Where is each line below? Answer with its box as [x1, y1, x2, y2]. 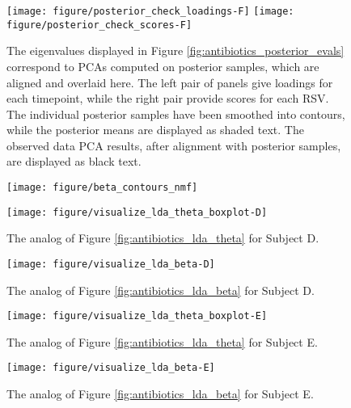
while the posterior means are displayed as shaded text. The [6, 121, 304, 138]
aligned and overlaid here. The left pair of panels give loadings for [6, 74, 333, 90]
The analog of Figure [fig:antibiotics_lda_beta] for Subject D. [6, 281, 315, 298]
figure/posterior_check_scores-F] [6, 19, 192, 31]
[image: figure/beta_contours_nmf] [6, 182, 198, 194]
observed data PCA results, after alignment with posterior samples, [6, 137, 341, 154]
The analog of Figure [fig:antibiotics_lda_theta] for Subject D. [6, 229, 319, 246]
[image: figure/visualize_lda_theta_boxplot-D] [6, 206, 268, 218]
